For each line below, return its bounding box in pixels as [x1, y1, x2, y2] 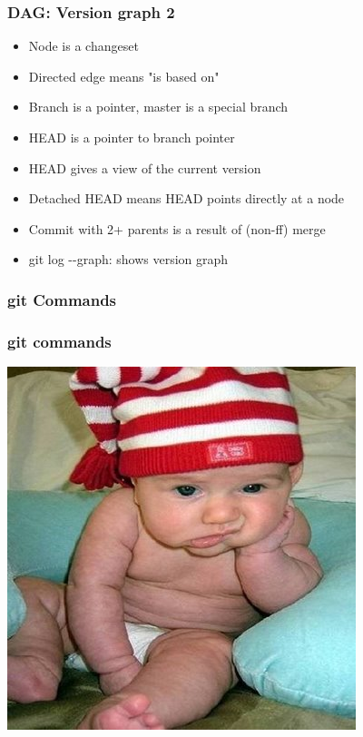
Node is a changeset [28, 36, 139, 55]
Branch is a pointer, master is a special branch [28, 97, 289, 116]
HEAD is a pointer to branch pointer [28, 128, 235, 146]
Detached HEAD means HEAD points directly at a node [28, 189, 345, 208]
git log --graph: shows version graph [28, 250, 229, 269]
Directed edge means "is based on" [28, 66, 220, 85]
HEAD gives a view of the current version [28, 158, 261, 177]
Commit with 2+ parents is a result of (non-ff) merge [28, 219, 326, 238]
